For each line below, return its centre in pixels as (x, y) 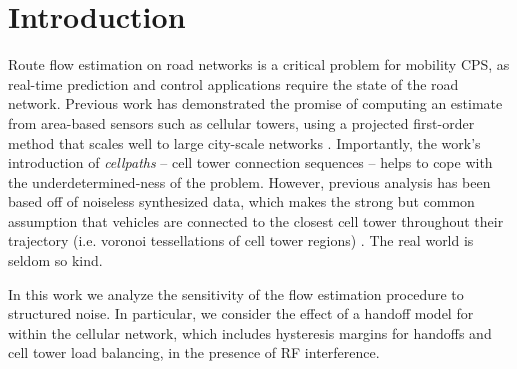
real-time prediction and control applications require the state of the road (233, 83)
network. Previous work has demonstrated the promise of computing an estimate (255, 103)
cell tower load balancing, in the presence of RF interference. (194, 352)
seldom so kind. (55, 260)
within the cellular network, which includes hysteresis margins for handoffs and (250, 332)
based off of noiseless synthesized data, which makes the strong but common (241, 201)
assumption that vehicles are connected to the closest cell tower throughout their (256, 220)
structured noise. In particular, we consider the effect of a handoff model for (241, 313)
